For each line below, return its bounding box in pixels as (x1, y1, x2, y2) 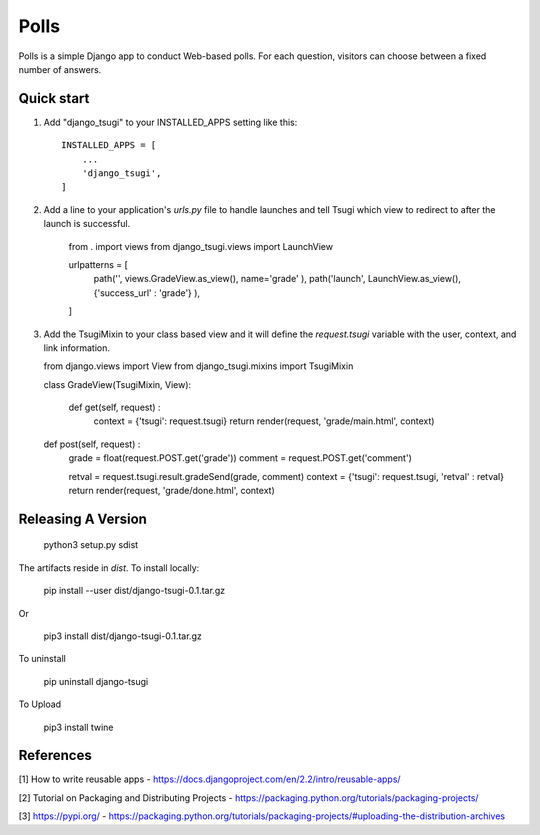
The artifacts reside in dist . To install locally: (18, 561, 200, 574)
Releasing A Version (18, 510, 147, 527)
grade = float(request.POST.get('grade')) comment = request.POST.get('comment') (68, 452, 412, 464)
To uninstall (18, 653, 67, 665)
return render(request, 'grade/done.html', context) (68, 485, 275, 497)
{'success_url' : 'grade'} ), (93, 286, 200, 299)
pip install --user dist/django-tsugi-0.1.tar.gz (43, 585, 225, 597)
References (18, 747, 92, 764)
